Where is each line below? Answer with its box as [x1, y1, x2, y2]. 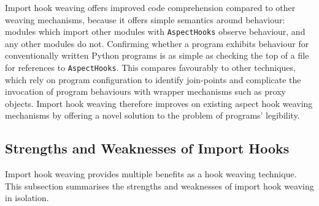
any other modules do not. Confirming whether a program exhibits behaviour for [5, 37, 309, 50]
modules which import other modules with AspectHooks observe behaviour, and [5, 25, 306, 38]
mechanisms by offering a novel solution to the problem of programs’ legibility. [5, 109, 300, 122]
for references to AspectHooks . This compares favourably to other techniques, [5, 61, 296, 74]
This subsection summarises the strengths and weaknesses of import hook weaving [5, 179, 314, 192]
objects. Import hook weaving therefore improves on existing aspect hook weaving [5, 97, 313, 109]
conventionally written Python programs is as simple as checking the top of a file [5, 49, 309, 62]
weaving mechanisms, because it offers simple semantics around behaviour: [5, 13, 285, 26]
